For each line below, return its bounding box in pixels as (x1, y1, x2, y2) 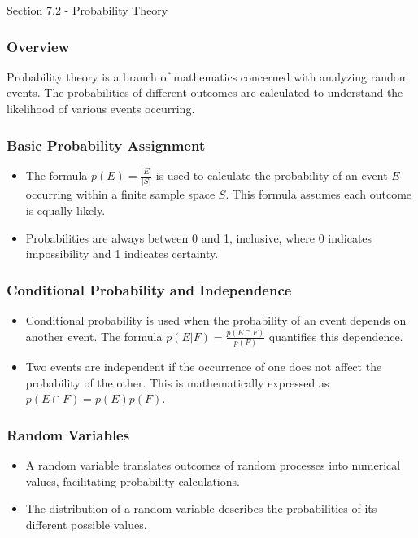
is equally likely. (25, 202, 106, 219)
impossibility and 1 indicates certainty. (25, 245, 219, 262)
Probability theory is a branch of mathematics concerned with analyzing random (7, 68, 409, 85)
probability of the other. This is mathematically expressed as (25, 374, 329, 391)
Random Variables (7, 424, 130, 444)
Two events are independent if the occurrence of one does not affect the (25, 358, 382, 375)
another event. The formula (25, 327, 163, 344)
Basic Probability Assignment (7, 134, 206, 155)
